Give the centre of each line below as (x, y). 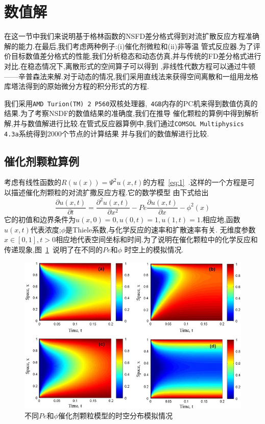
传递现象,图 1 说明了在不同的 (53, 249)
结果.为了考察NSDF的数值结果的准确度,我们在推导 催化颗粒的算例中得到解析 (131, 113)
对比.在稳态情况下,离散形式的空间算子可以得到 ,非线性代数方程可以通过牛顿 (130, 66)
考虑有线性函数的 (33, 182)
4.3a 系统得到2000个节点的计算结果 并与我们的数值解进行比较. (107, 133)
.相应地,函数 (220, 219)
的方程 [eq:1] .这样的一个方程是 (195, 182)
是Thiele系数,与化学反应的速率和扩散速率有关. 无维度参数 (161, 229)
